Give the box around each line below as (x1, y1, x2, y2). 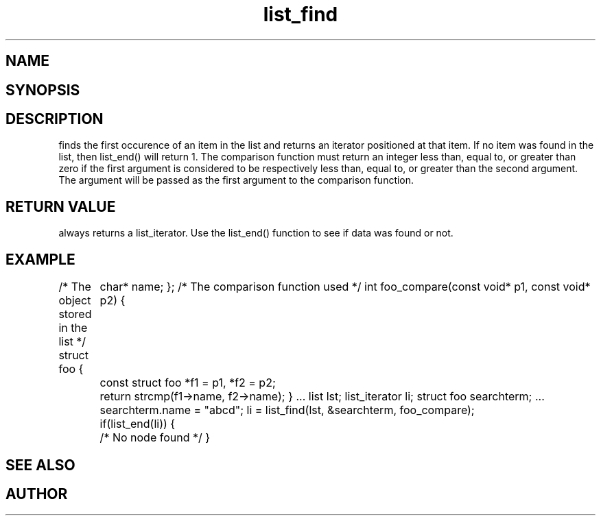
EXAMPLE (5, 250, 75, 268)
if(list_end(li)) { (99, 417, 176, 431)
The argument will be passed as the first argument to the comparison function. (58, 174, 414, 186)
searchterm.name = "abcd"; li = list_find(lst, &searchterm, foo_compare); (99, 403, 475, 417)
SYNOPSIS (5, 81, 80, 99)
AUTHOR (5, 485, 68, 502)
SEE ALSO (5, 456, 75, 474)
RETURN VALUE (5, 197, 116, 215)
